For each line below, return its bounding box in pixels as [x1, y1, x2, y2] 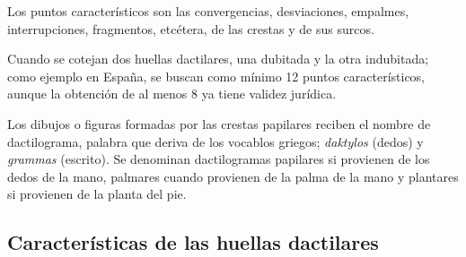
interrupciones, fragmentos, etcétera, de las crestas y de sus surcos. [7, 19, 374, 38]
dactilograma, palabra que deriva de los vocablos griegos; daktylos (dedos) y [7, 132, 424, 150]
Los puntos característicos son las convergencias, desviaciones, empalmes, [7, 2, 409, 20]
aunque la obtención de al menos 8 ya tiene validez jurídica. [7, 84, 337, 103]
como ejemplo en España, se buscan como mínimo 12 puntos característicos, [7, 66, 426, 85]
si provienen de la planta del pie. [7, 184, 187, 203]
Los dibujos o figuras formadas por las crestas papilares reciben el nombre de [7, 114, 431, 133]
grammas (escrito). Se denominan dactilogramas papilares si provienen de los [7, 150, 430, 168]
